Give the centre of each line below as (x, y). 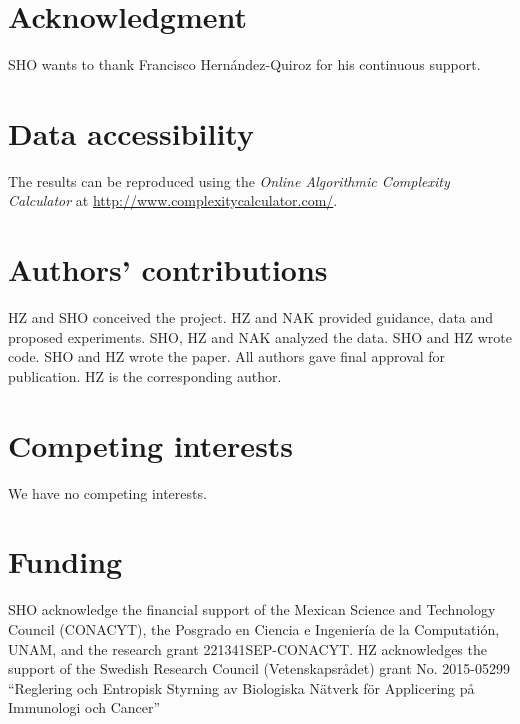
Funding (65, 561)
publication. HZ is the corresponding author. (145, 375)
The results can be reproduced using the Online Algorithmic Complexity (229, 180)
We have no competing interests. (107, 492)
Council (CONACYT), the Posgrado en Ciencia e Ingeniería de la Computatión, (254, 628)
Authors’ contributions (168, 269)
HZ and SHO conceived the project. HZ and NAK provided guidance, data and (251, 317)
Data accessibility (131, 132)
